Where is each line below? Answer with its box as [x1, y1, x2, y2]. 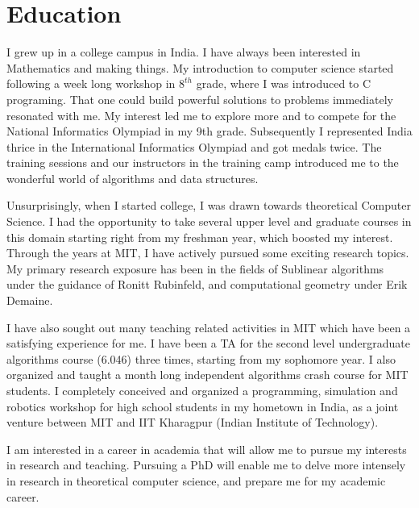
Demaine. [6, 292, 53, 309]
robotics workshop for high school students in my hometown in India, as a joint [6, 398, 399, 414]
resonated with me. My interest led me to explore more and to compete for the [6, 106, 396, 123]
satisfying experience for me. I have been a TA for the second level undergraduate [6, 335, 410, 352]
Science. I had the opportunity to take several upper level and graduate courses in [6, 213, 412, 230]
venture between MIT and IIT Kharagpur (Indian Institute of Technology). [6, 414, 379, 431]
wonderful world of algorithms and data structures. [6, 169, 259, 186]
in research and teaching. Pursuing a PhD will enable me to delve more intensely [6, 456, 406, 473]
